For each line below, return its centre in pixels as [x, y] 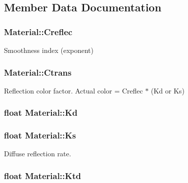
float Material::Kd [41, 113]
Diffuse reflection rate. [38, 154]
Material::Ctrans [38, 72]
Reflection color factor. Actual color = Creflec [73, 90]
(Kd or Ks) [168, 90]
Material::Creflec [38, 31]
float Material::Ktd [43, 175]
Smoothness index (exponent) [49, 50]
